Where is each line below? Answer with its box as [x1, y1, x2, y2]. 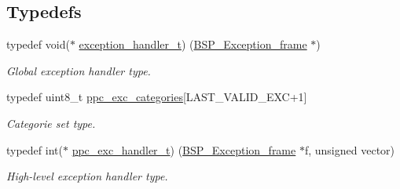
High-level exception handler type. [6, 168, 168, 184]
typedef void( [6, 36, 70, 53]
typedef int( [6, 141, 63, 158]
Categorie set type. [6, 114, 96, 131]
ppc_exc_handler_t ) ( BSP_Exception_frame [72, 141, 296, 158]
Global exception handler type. [6, 62, 151, 78]
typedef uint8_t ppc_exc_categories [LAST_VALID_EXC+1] [6, 89, 307, 105]
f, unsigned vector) [304, 141, 395, 158]
